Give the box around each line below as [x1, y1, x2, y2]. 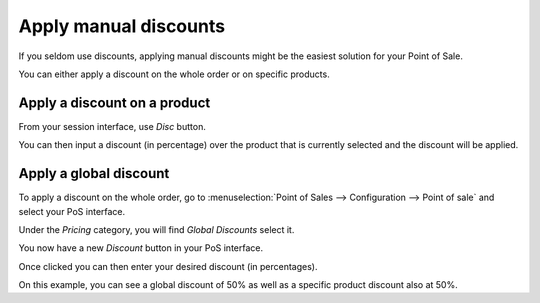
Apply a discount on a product [18, 94, 211, 111]
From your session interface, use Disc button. [18, 120, 207, 132]
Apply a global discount [18, 165, 170, 182]
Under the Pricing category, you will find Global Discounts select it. [18, 223, 295, 235]
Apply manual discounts [18, 15, 225, 37]
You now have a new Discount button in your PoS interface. [18, 242, 264, 254]
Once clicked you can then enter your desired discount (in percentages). [18, 260, 318, 272]
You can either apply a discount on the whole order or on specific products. [18, 68, 330, 80]
